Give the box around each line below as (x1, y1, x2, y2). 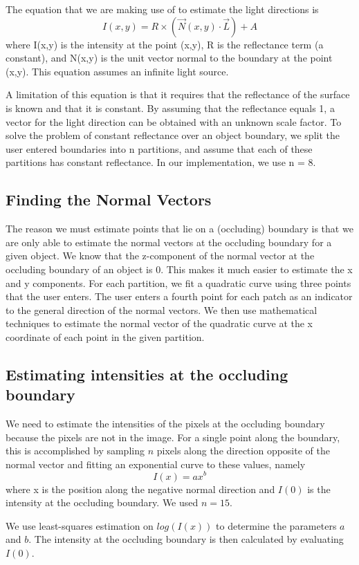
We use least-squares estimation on (6, 518, 154, 532)
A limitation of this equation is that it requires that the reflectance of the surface (6, 87, 350, 102)
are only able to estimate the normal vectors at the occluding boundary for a (6, 234, 332, 249)
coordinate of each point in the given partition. (6, 329, 205, 344)
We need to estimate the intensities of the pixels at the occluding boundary (6, 416, 325, 431)
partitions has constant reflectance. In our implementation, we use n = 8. (6, 155, 316, 169)
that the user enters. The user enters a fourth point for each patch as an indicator (6, 289, 353, 304)
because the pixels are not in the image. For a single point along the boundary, (6, 429, 340, 444)
